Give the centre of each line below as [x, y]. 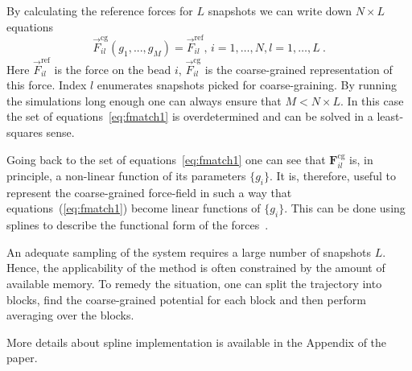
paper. [22, 358]
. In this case [372, 100]
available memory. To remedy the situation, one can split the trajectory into [194, 283]
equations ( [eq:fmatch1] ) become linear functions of [134, 208]
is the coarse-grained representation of [299, 69]
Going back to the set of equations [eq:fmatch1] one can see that [166, 159]
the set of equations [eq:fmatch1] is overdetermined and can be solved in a [190, 116]
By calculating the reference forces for [100, 10]
